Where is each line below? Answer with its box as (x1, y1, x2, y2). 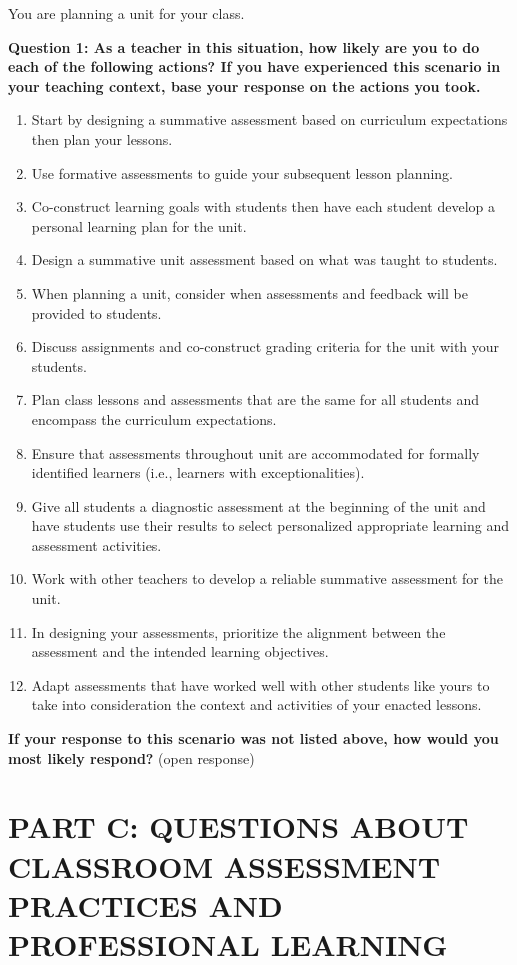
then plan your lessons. (31, 128, 173, 149)
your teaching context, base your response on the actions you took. (8, 75, 481, 96)
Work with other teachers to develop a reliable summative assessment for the (31, 568, 503, 589)
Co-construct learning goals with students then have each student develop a (31, 196, 496, 217)
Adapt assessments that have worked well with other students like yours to (31, 674, 490, 695)
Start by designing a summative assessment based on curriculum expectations (31, 109, 508, 130)
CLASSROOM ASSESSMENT (8, 845, 441, 886)
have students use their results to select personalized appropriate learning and (31, 515, 509, 536)
